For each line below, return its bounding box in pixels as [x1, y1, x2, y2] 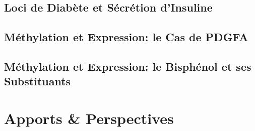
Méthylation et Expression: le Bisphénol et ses [4, 58, 251, 74]
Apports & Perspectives [4, 107, 174, 128]
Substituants [4, 73, 71, 89]
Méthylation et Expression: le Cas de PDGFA [4, 29, 248, 45]
